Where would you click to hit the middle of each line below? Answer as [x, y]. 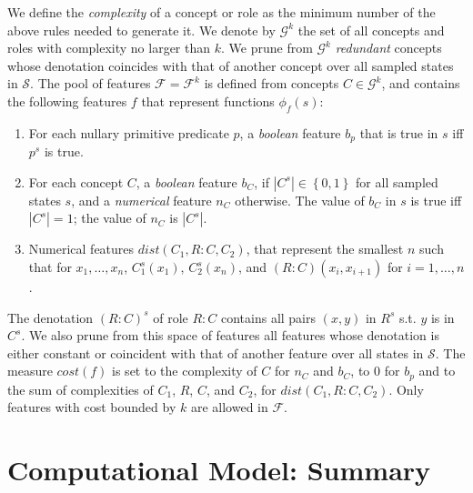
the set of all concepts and [371, 30]
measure [30, 371]
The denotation [50, 317]
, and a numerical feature [141, 200]
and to [437, 371]
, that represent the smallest [325, 249]
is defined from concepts [272, 83]
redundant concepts [388, 48]
